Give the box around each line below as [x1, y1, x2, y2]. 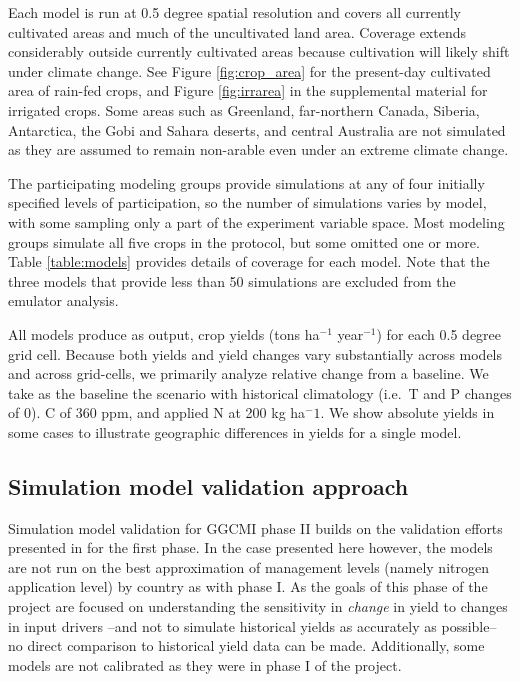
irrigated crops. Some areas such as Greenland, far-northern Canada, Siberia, [8, 99, 480, 120]
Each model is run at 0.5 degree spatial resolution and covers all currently [8, 2, 462, 22]
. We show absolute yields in [320, 402, 495, 423]
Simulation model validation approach [8, 470, 409, 501]
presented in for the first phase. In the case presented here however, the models [8, 537, 493, 558]
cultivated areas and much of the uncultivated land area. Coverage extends [8, 21, 466, 42]
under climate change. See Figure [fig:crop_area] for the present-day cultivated [8, 60, 491, 81]
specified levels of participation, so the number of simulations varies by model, [8, 192, 487, 213]
